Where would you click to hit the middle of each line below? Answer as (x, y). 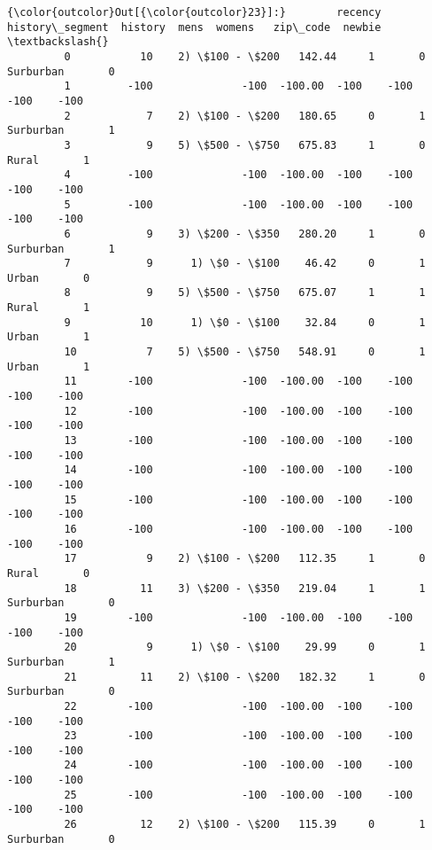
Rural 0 (49, 573)
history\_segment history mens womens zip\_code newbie (194, 27)
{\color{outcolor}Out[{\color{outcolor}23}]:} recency (194, 12)
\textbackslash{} (58, 42)
